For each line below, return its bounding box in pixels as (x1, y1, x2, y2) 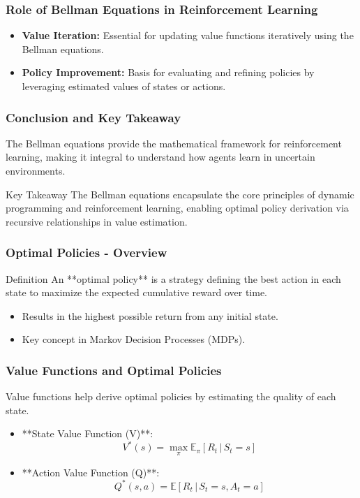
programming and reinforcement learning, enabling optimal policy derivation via (6, 200, 349, 215)
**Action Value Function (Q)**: (22, 464, 160, 479)
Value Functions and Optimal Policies (6, 361, 222, 379)
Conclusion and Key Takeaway (6, 108, 181, 126)
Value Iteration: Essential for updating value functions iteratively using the (22, 28, 354, 43)
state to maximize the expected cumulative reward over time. (6, 285, 268, 300)
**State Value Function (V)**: (22, 426, 153, 441)
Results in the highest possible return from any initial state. (22, 308, 278, 323)
